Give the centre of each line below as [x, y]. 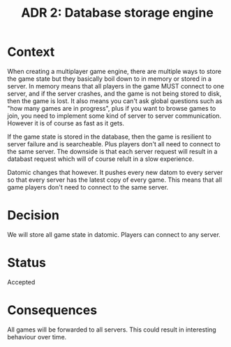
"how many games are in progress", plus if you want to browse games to [112, 108]
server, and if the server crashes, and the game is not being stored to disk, [114, 93]
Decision [33, 216]
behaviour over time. [37, 337]
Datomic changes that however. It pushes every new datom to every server [115, 172]
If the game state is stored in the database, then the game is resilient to [109, 137]
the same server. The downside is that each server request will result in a [112, 151]
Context [31, 52]
